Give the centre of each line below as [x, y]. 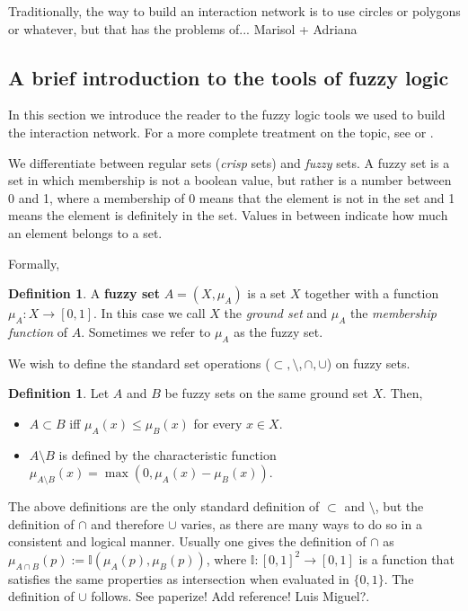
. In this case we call [150, 313]
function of [38, 331]
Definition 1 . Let [59, 393]
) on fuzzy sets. [368, 363]
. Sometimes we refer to [146, 331]
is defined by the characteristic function [168, 454]
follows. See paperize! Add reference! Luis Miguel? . [230, 596]
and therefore [128, 523]
